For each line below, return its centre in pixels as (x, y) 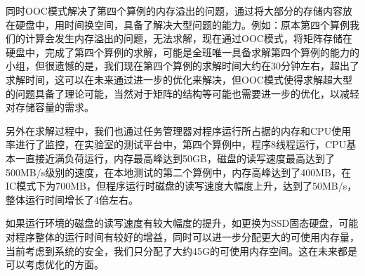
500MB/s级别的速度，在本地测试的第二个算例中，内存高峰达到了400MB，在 (179, 172)
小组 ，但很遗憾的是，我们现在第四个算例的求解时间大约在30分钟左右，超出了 (182, 66)
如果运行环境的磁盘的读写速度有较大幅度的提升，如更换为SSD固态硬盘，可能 (182, 223)
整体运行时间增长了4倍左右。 (72, 199)
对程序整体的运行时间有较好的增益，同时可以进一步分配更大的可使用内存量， (182, 236)
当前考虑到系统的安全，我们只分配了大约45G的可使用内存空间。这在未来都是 (181, 250)
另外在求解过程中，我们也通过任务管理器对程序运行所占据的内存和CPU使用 (179, 130)
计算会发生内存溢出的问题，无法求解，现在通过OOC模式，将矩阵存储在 (188, 38)
